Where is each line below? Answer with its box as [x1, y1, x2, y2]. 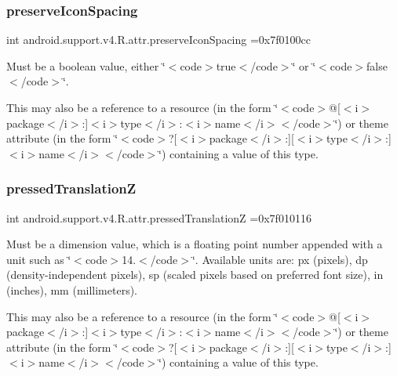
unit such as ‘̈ [6, 251, 71, 267]
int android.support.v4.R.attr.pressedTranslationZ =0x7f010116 [6, 209, 311, 226]
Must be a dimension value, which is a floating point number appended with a [6, 236, 383, 252]
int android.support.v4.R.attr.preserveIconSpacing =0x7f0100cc [6, 31, 311, 48]
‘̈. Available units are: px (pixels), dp [191, 251, 368, 267]
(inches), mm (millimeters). [6, 281, 138, 298]
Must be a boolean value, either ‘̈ [6, 57, 166, 74]
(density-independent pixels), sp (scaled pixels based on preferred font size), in [6, 266, 384, 283]
